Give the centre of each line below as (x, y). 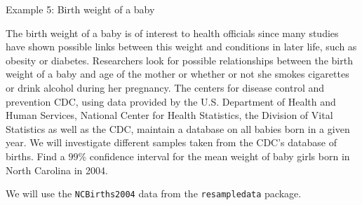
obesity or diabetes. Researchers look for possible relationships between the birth (179, 60)
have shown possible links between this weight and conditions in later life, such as (181, 47)
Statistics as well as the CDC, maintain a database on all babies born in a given (178, 128)
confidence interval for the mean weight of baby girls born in (220, 156)
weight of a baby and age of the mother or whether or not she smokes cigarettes (177, 74)
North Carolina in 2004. (57, 170)
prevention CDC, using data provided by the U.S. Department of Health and (171, 101)
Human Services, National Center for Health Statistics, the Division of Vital (169, 115)
